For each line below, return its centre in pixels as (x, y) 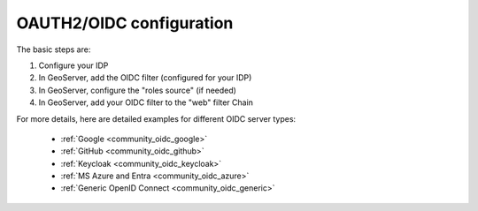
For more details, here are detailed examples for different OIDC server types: (156, 118)
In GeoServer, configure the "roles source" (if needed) (137, 90)
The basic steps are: (54, 49)
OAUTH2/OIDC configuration (125, 23)
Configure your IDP (73, 65)
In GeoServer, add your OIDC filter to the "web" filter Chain (146, 102)
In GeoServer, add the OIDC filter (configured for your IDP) (145, 78)
